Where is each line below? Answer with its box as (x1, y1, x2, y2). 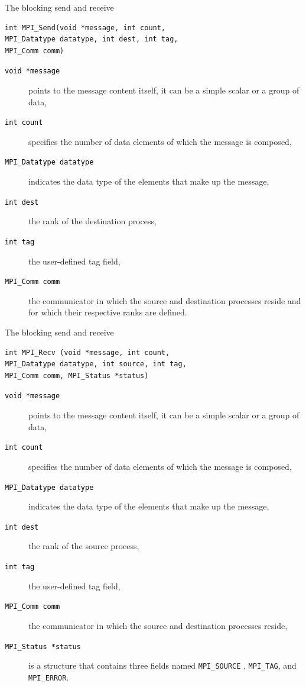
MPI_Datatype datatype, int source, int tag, (5, 360, 187, 369)
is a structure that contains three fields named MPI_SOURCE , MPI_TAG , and (28, 659, 297, 672)
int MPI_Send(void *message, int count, (5, 23, 166, 32)
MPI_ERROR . (28, 670, 69, 683)
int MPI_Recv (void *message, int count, (5, 348, 170, 357)
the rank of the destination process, (28, 215, 157, 227)
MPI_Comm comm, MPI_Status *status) (5, 371, 149, 380)
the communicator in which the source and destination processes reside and (28, 294, 301, 307)
